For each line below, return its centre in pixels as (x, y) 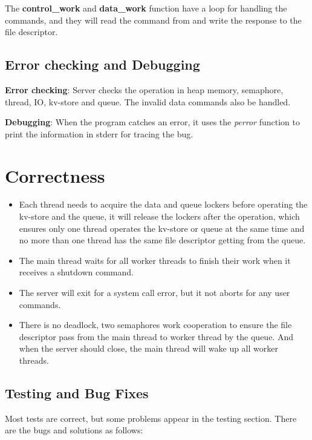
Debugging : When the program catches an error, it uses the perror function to (152, 122)
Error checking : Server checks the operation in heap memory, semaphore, (144, 89)
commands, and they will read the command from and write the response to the (153, 20)
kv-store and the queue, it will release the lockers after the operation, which (159, 216)
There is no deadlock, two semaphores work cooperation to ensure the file (155, 325)
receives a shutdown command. (76, 272)
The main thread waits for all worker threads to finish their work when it (155, 260)
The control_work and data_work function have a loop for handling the (146, 8)
